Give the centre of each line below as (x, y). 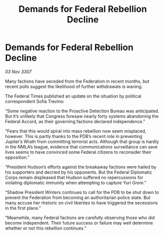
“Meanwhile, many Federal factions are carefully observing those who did (80, 217)
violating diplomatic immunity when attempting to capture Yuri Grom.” (76, 183)
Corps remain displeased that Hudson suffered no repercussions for (74, 177)
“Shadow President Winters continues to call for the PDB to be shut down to (82, 192)
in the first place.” (23, 208)
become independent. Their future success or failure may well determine (79, 223)
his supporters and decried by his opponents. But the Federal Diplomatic (79, 172)
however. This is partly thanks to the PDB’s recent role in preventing (74, 136)
